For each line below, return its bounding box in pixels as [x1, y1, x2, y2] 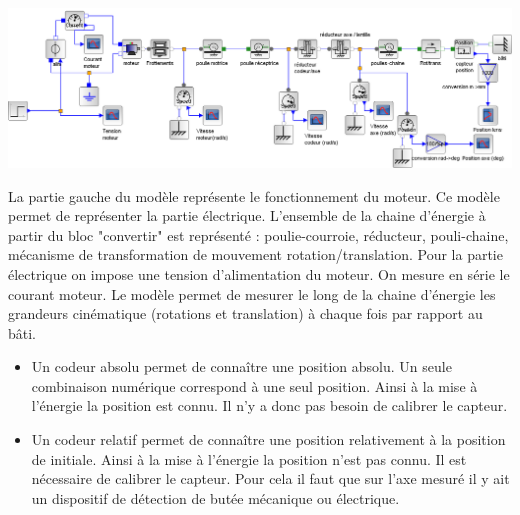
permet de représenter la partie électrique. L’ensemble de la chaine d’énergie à [8, 205, 486, 226]
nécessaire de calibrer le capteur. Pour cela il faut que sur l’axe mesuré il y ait [31, 468, 510, 489]
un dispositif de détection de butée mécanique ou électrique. [31, 487, 400, 508]
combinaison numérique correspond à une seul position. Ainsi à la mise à [31, 375, 478, 396]
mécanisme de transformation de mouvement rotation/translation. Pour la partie [8, 244, 503, 265]
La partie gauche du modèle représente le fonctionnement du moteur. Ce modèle [8, 185, 500, 206]
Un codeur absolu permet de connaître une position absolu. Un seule [31, 356, 452, 377]
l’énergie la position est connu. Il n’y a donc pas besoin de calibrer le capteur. [31, 395, 508, 416]
